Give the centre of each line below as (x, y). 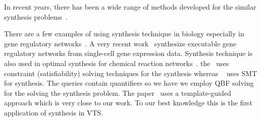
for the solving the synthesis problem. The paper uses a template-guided (118, 93)
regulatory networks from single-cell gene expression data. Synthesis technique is (128, 53)
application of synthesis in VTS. (54, 112)
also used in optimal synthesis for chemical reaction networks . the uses (117, 63)
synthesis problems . (36, 16)
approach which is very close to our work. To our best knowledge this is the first (128, 103)
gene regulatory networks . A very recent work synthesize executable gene (120, 43)
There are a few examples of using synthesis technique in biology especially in (124, 34)
